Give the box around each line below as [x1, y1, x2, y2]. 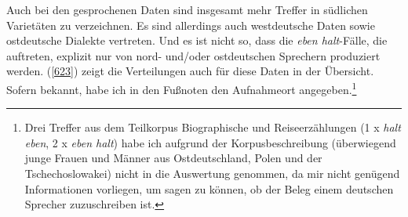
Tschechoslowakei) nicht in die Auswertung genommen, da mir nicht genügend [24, 165, 400, 181]
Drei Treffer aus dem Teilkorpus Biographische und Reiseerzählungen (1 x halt [24, 119, 401, 136]
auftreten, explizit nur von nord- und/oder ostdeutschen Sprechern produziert [6, 47, 381, 63]
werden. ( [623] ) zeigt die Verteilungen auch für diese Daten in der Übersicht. [6, 63, 374, 79]
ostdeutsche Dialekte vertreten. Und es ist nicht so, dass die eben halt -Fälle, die [6, 32, 388, 49]
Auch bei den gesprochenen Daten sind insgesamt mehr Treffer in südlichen [6, 2, 368, 17]
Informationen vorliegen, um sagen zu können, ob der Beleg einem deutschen [24, 180, 394, 197]
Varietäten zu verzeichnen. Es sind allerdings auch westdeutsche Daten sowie [6, 16, 375, 33]
